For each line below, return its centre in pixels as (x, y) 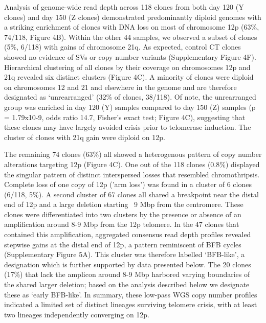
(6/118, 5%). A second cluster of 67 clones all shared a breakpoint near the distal (131, 194)
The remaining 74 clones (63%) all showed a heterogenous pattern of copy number (133, 154)
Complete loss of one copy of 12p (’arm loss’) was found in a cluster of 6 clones (128, 184)
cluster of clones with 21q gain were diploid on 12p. (85, 137)
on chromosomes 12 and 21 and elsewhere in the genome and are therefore (120, 87)
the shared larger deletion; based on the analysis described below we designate (127, 284)
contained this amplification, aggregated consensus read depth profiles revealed (128, 234)
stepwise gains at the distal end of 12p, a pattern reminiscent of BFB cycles (123, 244)
